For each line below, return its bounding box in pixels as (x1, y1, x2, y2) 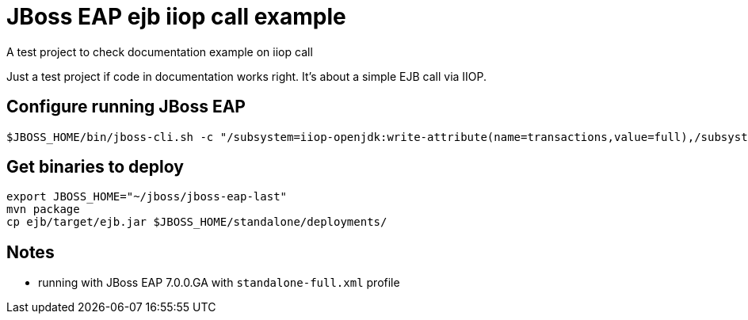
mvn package (6, 203, 80, 216)
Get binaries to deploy (6, 157, 184, 177)
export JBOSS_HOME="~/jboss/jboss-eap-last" (6, 190, 288, 204)
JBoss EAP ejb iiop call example (6, 3, 346, 30)
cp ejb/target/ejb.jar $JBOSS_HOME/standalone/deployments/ (6, 215, 387, 229)
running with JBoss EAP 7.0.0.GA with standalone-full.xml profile (38, 276, 400, 290)
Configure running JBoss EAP (6, 97, 246, 117)
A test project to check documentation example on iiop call (6, 44, 313, 59)
